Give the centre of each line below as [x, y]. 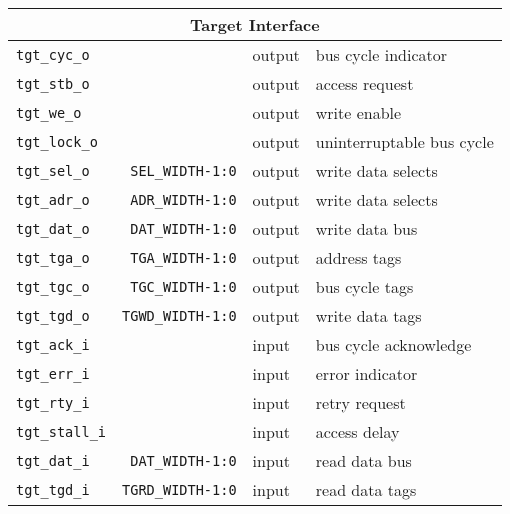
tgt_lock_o [57, 141]
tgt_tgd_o [53, 315]
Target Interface [255, 24]
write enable [358, 112]
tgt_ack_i [53, 344]
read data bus [363, 460]
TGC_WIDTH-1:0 [183, 286]
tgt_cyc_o [53, 54]
